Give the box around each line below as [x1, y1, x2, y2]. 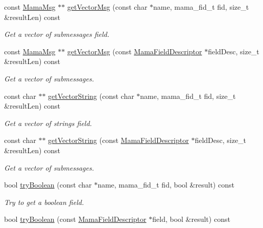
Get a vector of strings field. [4, 117, 92, 128]
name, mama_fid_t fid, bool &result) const [98, 179, 234, 190]
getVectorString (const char [48, 90, 134, 101]
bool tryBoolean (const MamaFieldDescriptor [4, 214, 147, 224]
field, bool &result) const [152, 214, 230, 224]
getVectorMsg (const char [67, 2, 148, 12]
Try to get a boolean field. [4, 196, 84, 207]
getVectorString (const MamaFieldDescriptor [48, 135, 189, 146]
